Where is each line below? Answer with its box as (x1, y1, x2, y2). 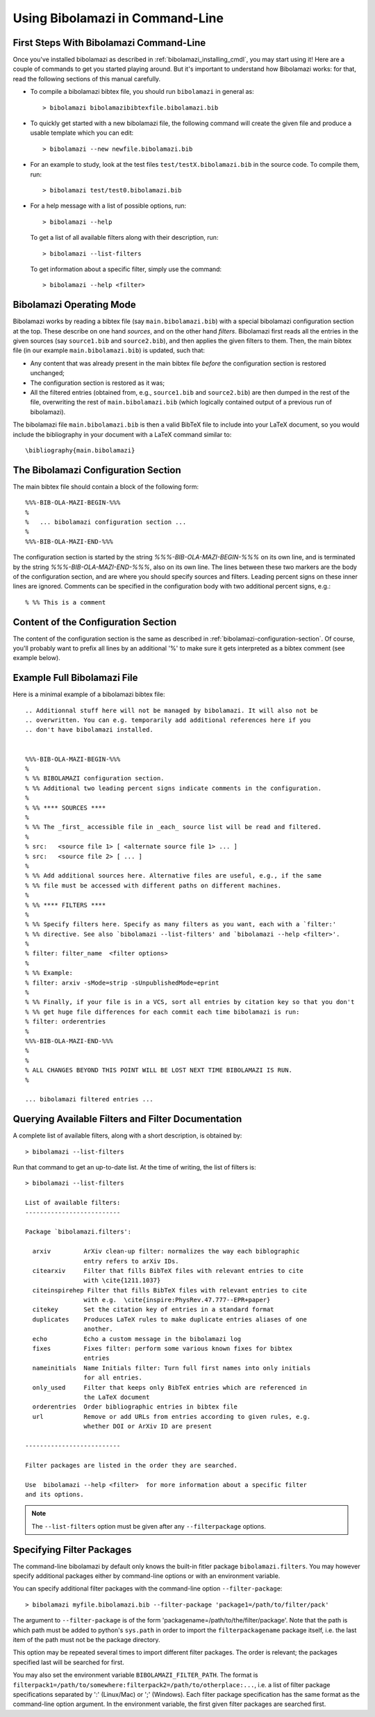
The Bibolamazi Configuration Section (12, 464, 181, 476)
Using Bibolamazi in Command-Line (12, 10, 224, 26)
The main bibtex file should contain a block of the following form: (12, 482, 199, 491)
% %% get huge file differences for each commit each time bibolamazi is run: (25, 1008, 300, 1016)
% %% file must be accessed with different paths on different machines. (25, 881, 282, 889)
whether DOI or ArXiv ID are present (83, 1422, 212, 1431)
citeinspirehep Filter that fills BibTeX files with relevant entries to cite (32, 1286, 308, 1294)
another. (83, 1325, 114, 1333)
